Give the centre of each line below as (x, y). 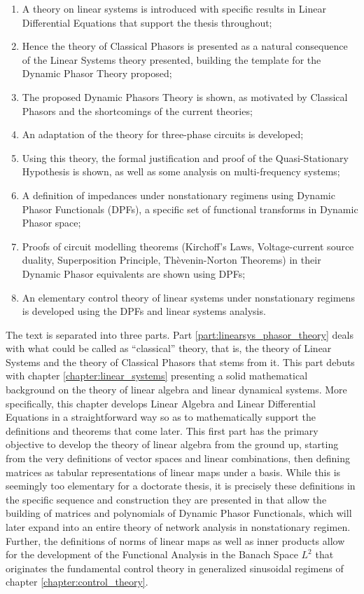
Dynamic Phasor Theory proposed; (97, 73)
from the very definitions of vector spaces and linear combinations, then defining (178, 458)
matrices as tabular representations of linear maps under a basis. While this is (173, 472)
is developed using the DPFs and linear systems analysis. (144, 311)
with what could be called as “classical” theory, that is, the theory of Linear (169, 348)
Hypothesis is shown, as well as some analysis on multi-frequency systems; (181, 171)
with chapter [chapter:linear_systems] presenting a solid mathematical (157, 376)
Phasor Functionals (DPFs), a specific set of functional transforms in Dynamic (190, 209)
